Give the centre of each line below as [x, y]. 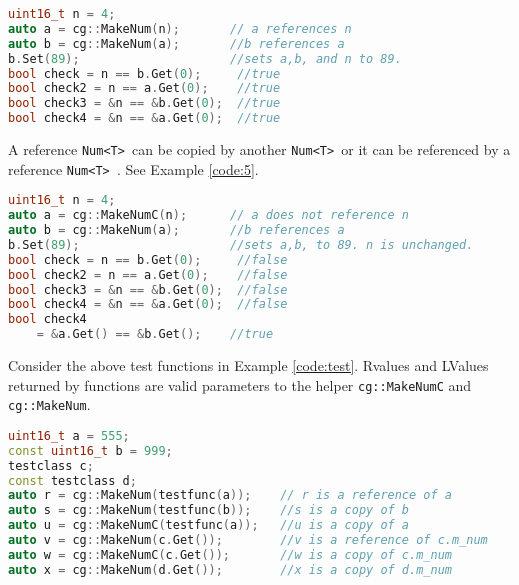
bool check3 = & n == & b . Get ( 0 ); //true [144, 103]
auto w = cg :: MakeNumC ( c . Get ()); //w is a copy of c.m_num [230, 554]
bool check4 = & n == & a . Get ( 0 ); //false [148, 304]
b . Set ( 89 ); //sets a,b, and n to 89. [205, 58]
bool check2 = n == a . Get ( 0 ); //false [148, 274]
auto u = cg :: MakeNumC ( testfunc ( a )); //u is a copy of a [209, 525]
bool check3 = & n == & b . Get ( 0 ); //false [148, 289]
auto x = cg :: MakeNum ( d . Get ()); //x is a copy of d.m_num [230, 569]
